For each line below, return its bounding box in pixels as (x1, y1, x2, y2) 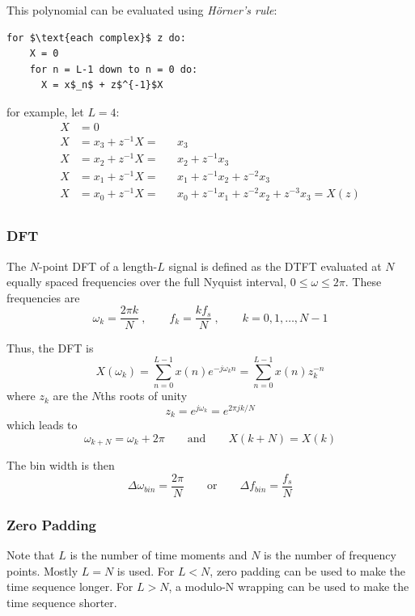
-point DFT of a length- (39, 257, 158, 274)
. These (345, 273, 382, 290)
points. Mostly (6, 562, 78, 579)
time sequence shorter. (6, 594, 117, 611)
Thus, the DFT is (6, 340, 94, 357)
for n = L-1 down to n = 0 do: (29, 63, 198, 75)
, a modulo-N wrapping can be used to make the (168, 578, 409, 595)
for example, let (6, 103, 84, 120)
